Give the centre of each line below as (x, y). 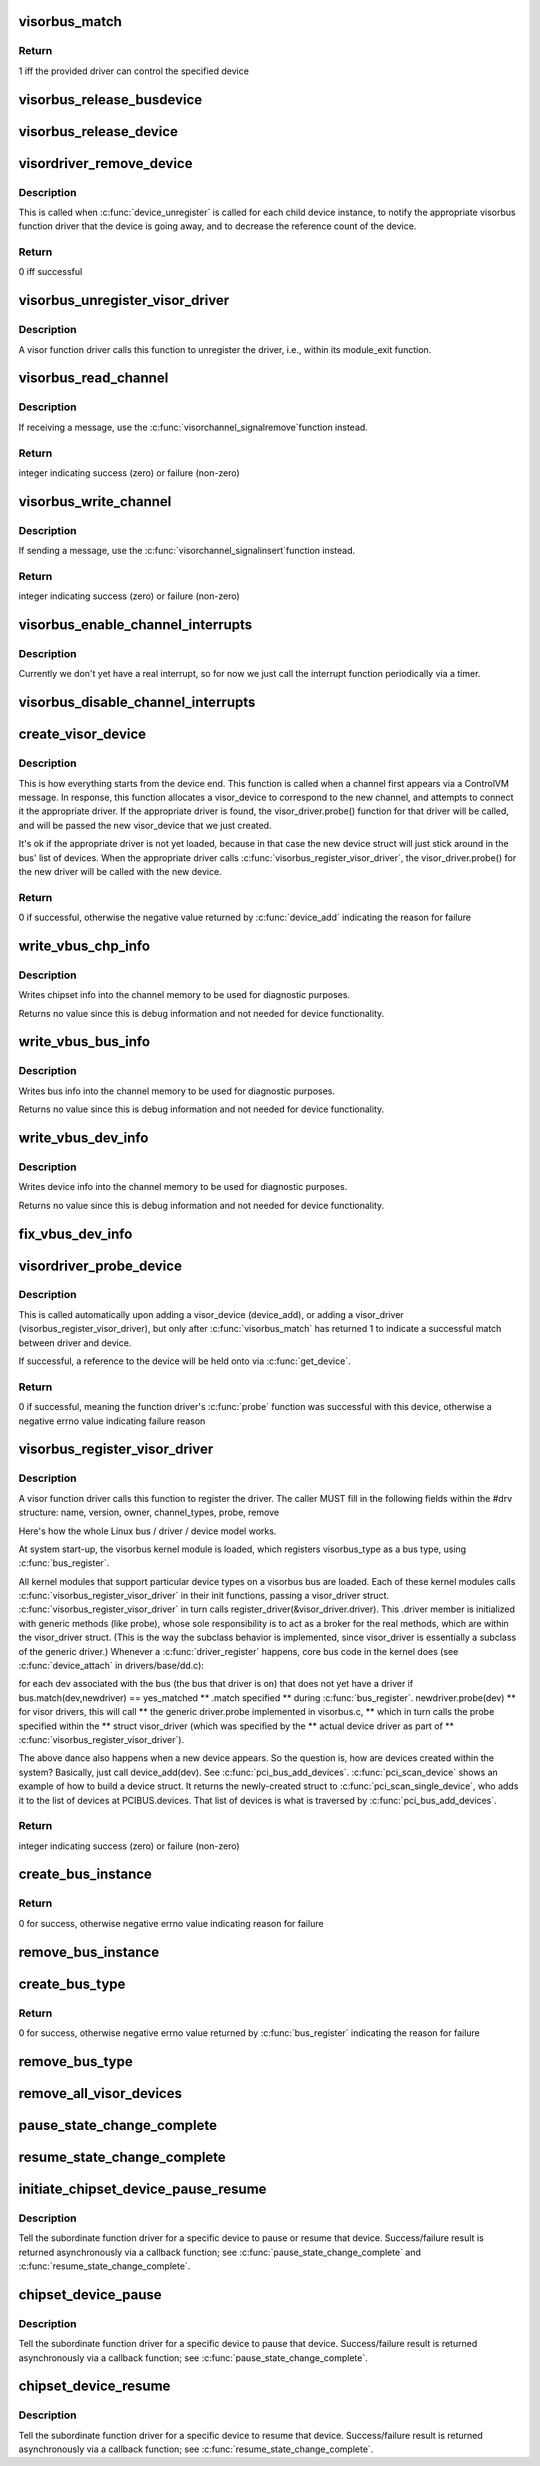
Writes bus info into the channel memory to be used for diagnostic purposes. (176, 1091)
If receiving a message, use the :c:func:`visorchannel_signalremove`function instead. (193, 427)
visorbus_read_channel (93, 378)
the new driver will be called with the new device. (120, 871)
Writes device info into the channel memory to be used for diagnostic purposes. (183, 1187)
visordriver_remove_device (105, 163)
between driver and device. (75, 1342)
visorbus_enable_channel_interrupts (135, 625)
